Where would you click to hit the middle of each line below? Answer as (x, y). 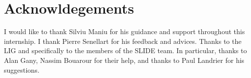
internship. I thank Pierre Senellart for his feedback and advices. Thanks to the (123, 41)
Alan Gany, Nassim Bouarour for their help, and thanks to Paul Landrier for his (124, 60)
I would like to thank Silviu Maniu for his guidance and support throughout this (125, 31)
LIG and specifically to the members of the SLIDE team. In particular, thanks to (125, 50)
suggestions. (22, 69)
